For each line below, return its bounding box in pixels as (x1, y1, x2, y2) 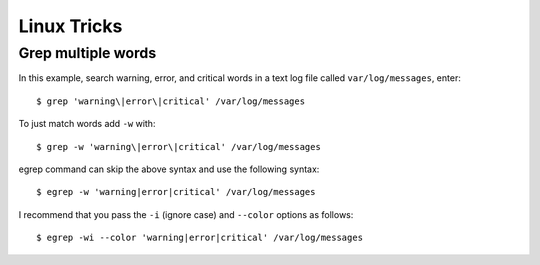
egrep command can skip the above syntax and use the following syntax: (18, 163, 320, 175)
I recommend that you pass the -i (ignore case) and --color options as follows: (18, 208, 354, 220)
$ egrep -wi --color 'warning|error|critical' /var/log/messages (36, 232, 364, 244)
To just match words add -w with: (18, 118, 156, 130)
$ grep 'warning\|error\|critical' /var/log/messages (36, 95, 305, 107)
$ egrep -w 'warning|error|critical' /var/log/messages (36, 186, 316, 198)
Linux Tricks (18, 15, 123, 37)
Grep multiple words (18, 44, 157, 62)
